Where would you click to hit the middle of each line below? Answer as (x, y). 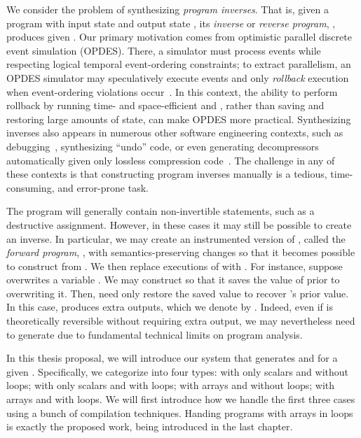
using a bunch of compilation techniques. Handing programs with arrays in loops (180, 412)
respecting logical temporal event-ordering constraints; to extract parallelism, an (179, 64)
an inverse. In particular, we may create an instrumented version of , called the (176, 238)
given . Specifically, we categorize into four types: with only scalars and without (178, 371)
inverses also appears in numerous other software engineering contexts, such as (175, 133)
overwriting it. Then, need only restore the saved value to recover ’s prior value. (178, 293)
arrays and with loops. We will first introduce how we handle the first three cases (181, 399)
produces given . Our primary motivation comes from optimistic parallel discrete (179, 37)
